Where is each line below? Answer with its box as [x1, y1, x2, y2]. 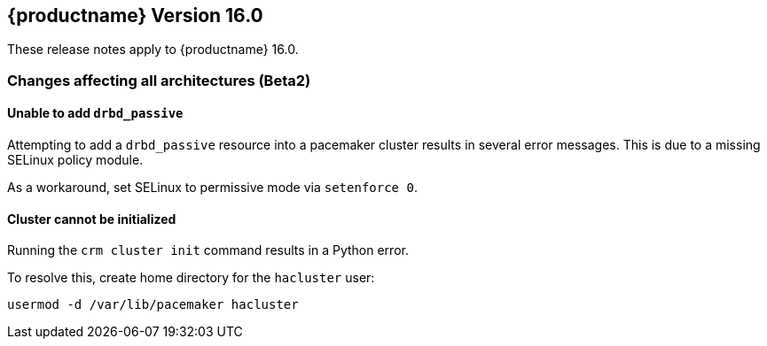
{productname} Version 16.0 [7, 4, 263, 27]
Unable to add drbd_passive [7, 105, 184, 121]
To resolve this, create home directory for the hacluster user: [7, 270, 375, 286]
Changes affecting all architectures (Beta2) [7, 71, 311, 89]
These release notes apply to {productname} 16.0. [7, 42, 299, 58]
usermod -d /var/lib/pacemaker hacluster [7, 297, 299, 312]
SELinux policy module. [7, 152, 144, 168]
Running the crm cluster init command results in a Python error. [7, 242, 409, 258]
